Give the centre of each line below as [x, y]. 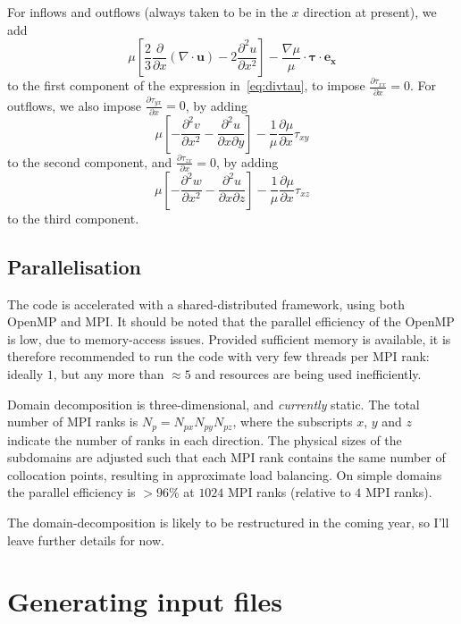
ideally [25, 374]
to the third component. [73, 218]
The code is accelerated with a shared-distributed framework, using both [206, 304]
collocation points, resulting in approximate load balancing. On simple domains [225, 474]
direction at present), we [370, 12]
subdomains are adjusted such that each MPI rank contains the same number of [226, 457]
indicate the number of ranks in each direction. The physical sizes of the [205, 439]
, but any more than [109, 374]
